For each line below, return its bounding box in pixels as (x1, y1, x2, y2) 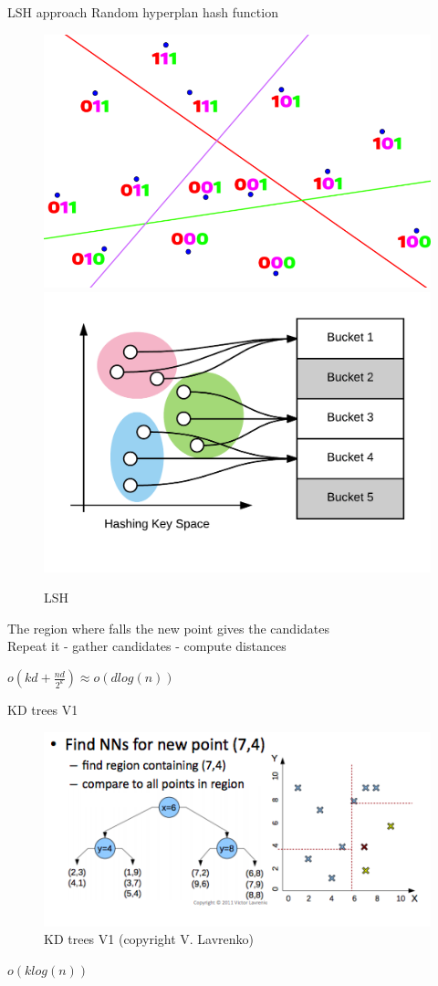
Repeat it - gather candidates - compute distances (7, 636, 287, 656)
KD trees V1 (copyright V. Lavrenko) (44, 929, 255, 949)
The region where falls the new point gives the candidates (7, 618, 330, 637)
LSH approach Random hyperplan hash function (7, 3, 278, 21)
